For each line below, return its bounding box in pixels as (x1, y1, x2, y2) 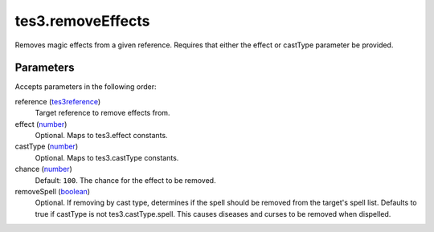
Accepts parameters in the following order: (14, 82, 157, 92)
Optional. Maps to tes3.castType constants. (35, 153, 179, 162)
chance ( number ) (14, 165, 72, 174)
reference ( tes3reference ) (14, 96, 101, 106)
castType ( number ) (14, 141, 79, 152)
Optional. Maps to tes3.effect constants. (35, 131, 168, 140)
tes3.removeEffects (14, 12, 150, 30)
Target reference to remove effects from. (35, 108, 170, 118)
